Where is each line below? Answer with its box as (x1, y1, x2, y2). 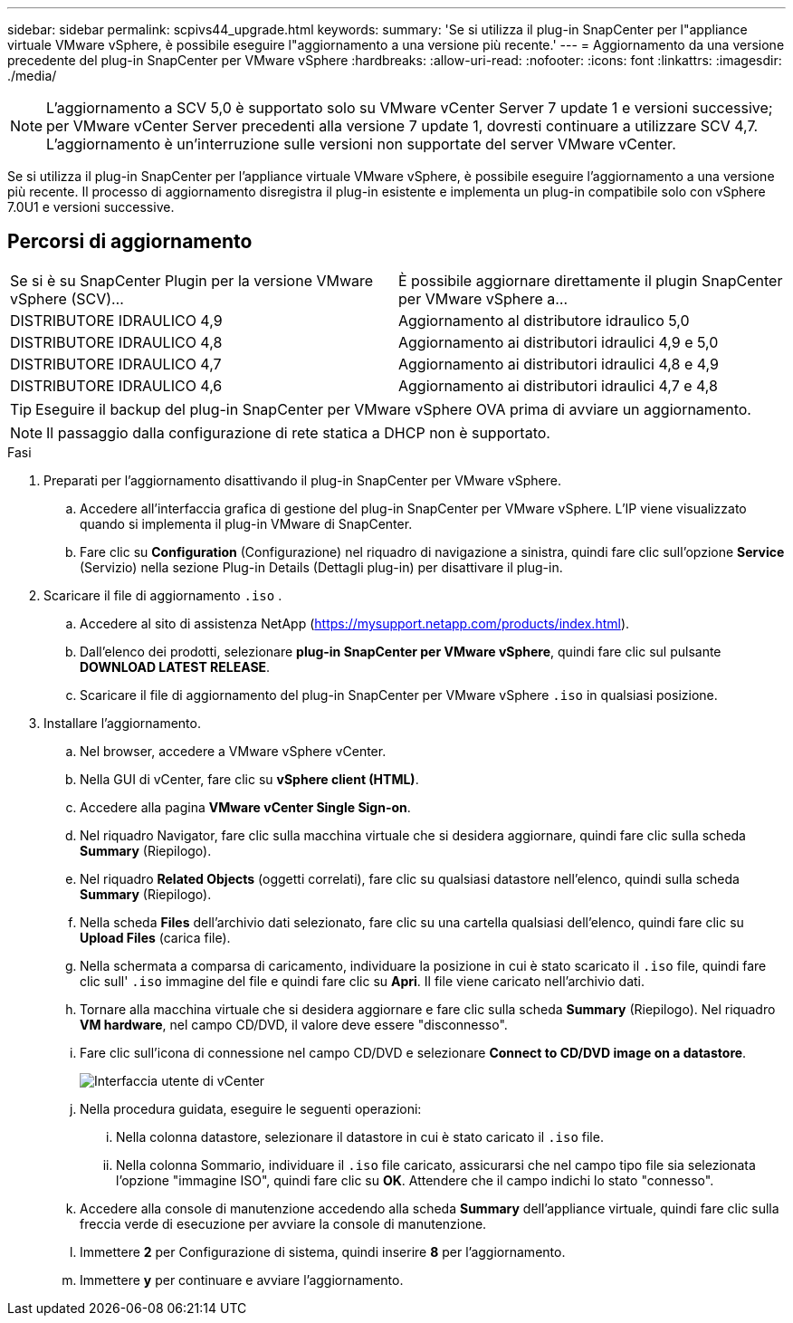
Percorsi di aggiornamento (7, 230, 253, 254)
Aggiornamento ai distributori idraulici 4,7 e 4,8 (398, 376, 718, 395)
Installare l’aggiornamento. (43, 714, 201, 731)
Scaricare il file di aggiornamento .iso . (43, 587, 282, 603)
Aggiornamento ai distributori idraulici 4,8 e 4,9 (398, 354, 719, 373)
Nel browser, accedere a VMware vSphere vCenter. (80, 743, 387, 759)
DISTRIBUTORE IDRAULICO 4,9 (10, 311, 223, 330)
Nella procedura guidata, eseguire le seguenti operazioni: (80, 1100, 422, 1117)
